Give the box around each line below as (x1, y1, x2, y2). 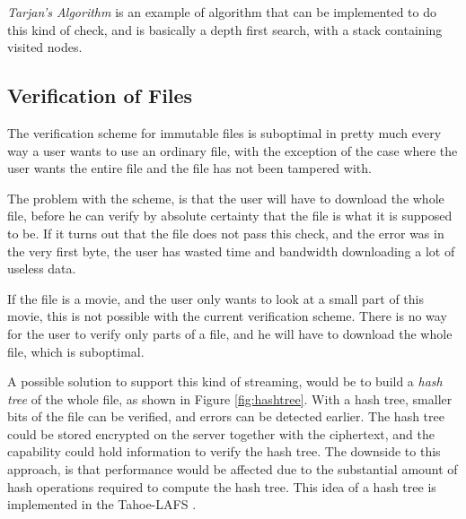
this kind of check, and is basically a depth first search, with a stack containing (7, 20, 443, 39)
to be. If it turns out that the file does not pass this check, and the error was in (7, 223, 444, 242)
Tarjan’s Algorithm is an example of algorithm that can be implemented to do (7, 3, 437, 21)
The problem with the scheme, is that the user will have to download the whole (7, 188, 444, 207)
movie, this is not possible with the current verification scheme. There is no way (7, 307, 447, 325)
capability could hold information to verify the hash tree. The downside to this (7, 442, 441, 461)
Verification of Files (7, 82, 193, 109)
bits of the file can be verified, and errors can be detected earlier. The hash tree (7, 407, 444, 426)
